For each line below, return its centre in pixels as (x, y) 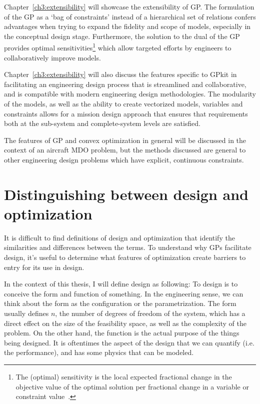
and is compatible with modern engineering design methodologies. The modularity (130, 94)
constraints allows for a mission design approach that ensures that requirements (126, 113)
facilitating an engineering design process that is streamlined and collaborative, (125, 84)
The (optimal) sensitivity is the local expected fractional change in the (124, 376)
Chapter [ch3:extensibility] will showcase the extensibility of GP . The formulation (129, 6)
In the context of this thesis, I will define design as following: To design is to (121, 284)
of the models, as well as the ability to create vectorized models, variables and (123, 103)
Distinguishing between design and (126, 194)
